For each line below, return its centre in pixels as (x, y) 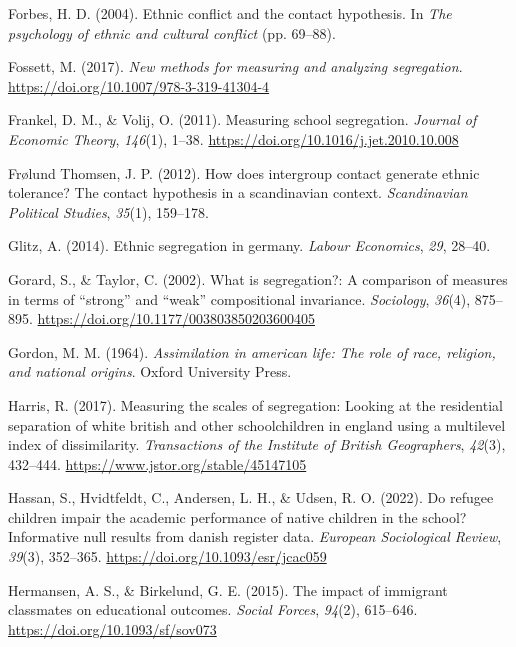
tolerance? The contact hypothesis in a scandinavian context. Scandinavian (238, 192)
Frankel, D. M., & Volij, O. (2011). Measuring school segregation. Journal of (242, 119)
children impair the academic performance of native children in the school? (237, 516)
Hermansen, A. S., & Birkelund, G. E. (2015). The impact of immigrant (228, 589)
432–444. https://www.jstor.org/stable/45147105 (157, 463)
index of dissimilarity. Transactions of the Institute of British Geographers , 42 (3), (257, 444)
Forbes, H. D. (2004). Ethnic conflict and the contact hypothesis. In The (230, 13)
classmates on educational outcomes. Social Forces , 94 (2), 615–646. (213, 609)
